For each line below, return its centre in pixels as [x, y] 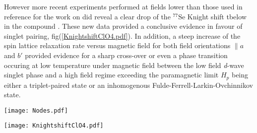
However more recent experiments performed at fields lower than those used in [123, 6]
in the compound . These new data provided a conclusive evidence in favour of [123, 26]
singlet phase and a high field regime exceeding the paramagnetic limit [111, 75]
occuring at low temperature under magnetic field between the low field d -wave [124, 65]
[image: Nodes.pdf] [36, 110]
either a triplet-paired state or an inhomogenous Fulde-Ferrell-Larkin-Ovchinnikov [128, 85]
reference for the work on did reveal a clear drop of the [87, 16]
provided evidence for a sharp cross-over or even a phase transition [126, 55]
